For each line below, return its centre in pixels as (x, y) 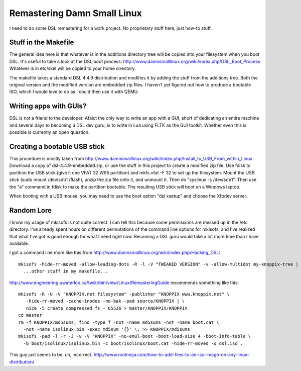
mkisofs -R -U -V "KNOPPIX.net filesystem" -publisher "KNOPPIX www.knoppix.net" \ (124, 294)
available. (19, 243)
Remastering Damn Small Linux (76, 13)
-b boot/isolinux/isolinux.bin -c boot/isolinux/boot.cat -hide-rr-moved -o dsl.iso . (133, 343)
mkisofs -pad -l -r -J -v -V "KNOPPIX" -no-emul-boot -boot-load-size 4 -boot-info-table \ (134, 336)
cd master (30, 315)
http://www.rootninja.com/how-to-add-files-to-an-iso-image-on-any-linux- (171, 355)
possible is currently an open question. (49, 132)
